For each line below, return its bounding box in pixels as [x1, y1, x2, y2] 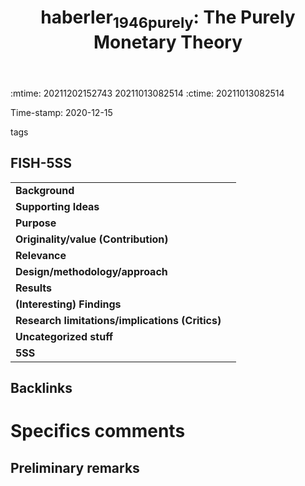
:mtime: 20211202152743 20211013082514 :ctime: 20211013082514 [10, 87, 285, 99]
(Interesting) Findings [15, 297, 122, 311]
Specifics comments [10, 420, 186, 443]
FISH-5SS [10, 155, 73, 172]
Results [15, 281, 53, 295]
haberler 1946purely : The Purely [40, 6, 296, 32]
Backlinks [10, 379, 73, 396]
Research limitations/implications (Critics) [15, 313, 222, 327]
